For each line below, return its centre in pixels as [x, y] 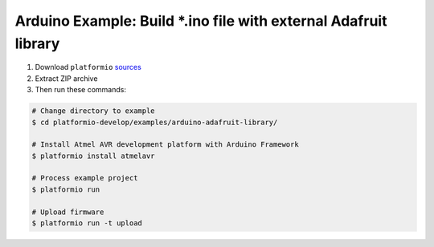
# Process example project [85, 178]
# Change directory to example [94, 111]
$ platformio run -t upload [87, 223]
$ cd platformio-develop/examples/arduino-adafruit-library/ [155, 122]
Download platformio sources [88, 67]
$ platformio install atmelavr [94, 156]
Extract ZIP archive [66, 78]
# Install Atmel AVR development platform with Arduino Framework [165, 145]
